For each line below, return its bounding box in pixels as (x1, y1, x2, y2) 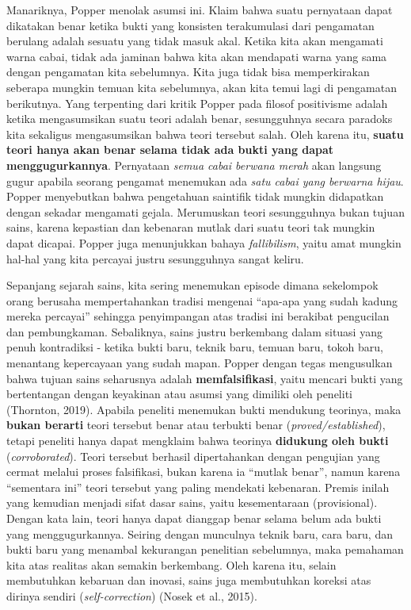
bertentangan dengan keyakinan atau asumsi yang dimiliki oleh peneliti (6, 386, 352, 402)
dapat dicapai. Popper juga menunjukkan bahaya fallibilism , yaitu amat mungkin (6, 234, 401, 251)
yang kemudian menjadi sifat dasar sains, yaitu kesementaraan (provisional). (6, 494, 378, 511)
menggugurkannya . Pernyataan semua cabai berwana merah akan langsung (6, 156, 382, 173)
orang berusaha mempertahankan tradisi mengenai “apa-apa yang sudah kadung (6, 292, 398, 309)
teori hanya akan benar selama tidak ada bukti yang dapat (6, 141, 334, 158)
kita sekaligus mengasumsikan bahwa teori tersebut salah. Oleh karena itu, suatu (6, 125, 404, 142)
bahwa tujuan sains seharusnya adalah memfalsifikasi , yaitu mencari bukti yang (6, 370, 403, 386)
